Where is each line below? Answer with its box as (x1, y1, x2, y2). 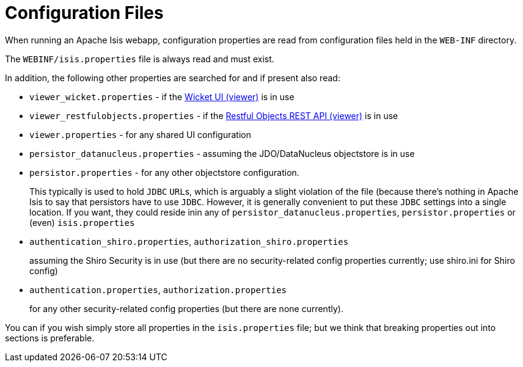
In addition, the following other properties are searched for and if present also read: (5, 72, 340, 83)
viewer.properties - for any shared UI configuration (29, 129, 251, 140)
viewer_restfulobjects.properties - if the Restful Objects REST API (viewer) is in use (29, 110, 398, 121)
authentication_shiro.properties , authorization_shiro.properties (29, 236, 349, 247)
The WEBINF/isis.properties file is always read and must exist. (5, 53, 274, 64)
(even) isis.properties (29, 217, 135, 228)
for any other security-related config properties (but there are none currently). (29, 303, 343, 314)
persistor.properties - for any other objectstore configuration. (29, 167, 299, 178)
